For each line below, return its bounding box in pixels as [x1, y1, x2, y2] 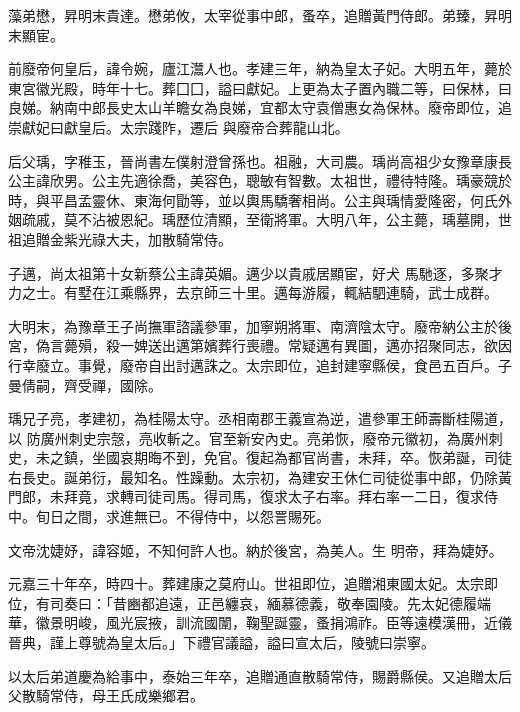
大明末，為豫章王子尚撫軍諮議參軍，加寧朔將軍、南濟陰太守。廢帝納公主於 [8, 315, 498, 336]
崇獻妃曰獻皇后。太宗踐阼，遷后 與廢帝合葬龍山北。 [8, 116, 349, 137]
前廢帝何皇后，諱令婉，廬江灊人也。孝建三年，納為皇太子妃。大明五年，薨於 [8, 58, 512, 79]
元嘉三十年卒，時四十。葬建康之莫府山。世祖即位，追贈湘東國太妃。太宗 [8, 573, 484, 594]
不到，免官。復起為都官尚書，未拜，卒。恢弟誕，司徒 [161, 447, 512, 468]
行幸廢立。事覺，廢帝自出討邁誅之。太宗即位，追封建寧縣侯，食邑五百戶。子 [8, 354, 512, 375]
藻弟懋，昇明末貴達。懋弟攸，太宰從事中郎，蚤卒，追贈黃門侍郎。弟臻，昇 [8, 5, 498, 25]
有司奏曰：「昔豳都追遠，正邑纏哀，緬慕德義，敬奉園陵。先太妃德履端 [35, 592, 491, 613]
